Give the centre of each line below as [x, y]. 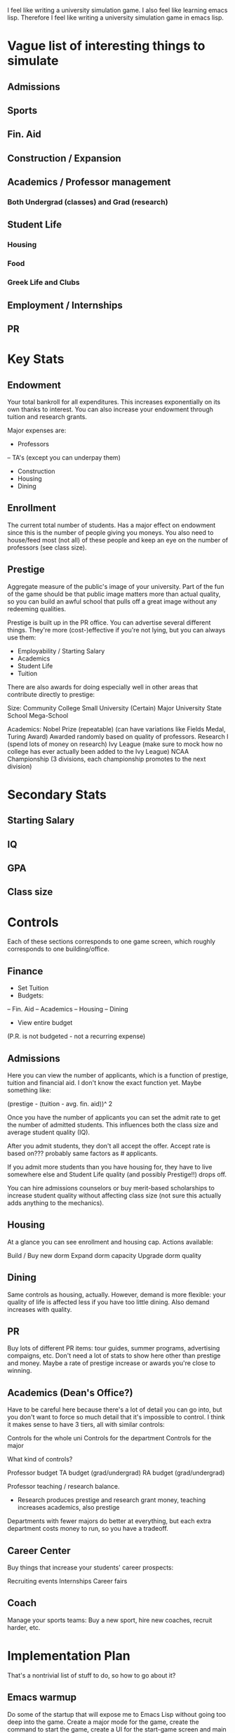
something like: [29, 1090]
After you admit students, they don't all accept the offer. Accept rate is [109, 1146]
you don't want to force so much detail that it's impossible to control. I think [116, 1417]
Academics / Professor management [89, 182]
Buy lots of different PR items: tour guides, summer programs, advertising [114, 1348]
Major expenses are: [37, 430]
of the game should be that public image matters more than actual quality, [114, 594]
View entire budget [45, 1023]
